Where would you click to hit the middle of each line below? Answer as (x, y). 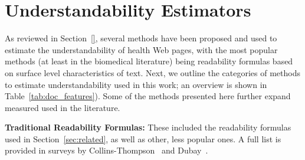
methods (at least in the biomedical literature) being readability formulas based (149, 61)
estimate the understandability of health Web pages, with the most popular (141, 49)
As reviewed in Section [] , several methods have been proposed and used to (141, 38)
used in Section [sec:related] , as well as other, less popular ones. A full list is (143, 138)
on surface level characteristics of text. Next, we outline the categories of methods (152, 72)
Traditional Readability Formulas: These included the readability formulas (148, 127)
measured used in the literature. (63, 107)
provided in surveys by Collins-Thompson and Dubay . (106, 150)
